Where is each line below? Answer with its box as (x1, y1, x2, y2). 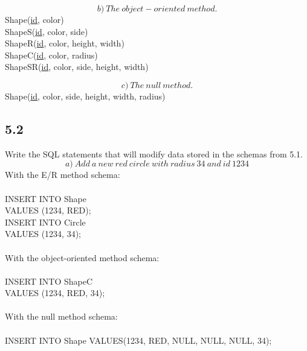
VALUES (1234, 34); (5, 227, 82, 240)
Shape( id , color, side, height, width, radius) (5, 89, 166, 102)
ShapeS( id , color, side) (5, 25, 88, 37)
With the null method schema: (5, 310, 118, 323)
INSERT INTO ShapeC (5, 274, 93, 287)
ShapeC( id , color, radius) (5, 48, 98, 61)
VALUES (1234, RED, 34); (5, 286, 105, 299)
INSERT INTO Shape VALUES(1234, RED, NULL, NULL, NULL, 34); (5, 334, 272, 346)
